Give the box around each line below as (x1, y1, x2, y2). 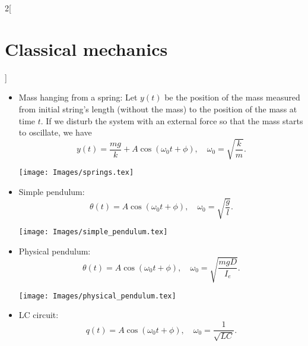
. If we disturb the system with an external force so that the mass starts (40, 114, 303, 127)
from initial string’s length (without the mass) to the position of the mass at (18, 102, 297, 115)
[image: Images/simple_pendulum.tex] (18, 228, 168, 237)
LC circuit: (18, 309, 59, 321)
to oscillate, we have (18, 126, 92, 139)
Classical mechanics (5, 36, 168, 61)
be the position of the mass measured (164, 91, 300, 103)
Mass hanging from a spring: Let (18, 91, 138, 103)
